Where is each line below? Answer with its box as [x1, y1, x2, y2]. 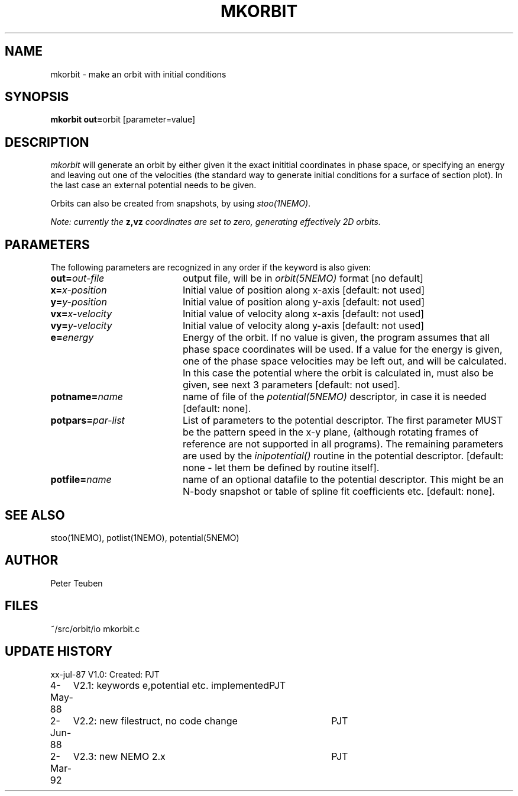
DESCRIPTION [5, 134, 89, 150]
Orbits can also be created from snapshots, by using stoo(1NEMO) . [50, 198, 311, 209]
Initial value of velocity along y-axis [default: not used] [182, 320, 425, 332]
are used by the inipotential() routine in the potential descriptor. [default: [182, 450, 504, 462]
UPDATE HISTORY [5, 644, 113, 659]
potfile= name [50, 473, 112, 486]
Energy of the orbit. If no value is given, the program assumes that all [182, 331, 490, 344]
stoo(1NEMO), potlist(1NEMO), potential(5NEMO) [50, 532, 239, 543]
